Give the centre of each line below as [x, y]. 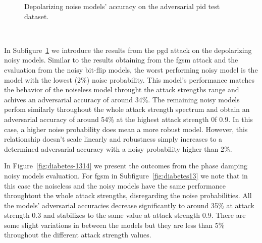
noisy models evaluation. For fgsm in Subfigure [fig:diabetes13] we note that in [126, 175]
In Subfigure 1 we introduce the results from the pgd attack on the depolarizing [128, 50]
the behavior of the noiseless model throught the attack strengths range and [122, 89]
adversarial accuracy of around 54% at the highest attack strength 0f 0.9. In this [128, 119]
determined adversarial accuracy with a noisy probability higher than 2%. [118, 148]
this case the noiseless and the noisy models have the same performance [115, 185]
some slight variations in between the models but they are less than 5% [114, 225]
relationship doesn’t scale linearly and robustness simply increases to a [113, 139]
